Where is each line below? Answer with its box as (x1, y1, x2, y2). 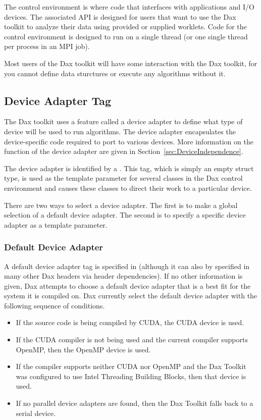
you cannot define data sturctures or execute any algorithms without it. (4, 68, 226, 78)
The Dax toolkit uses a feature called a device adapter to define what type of (4, 116, 243, 127)
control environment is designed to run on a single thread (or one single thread (4, 31, 248, 41)
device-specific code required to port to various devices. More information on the (4, 136, 253, 146)
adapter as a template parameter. (4, 219, 108, 230)
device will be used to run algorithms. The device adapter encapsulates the (4, 126, 236, 136)
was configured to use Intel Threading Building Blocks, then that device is (16, 371, 246, 381)
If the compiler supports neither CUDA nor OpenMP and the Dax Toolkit (16, 361, 246, 372)
